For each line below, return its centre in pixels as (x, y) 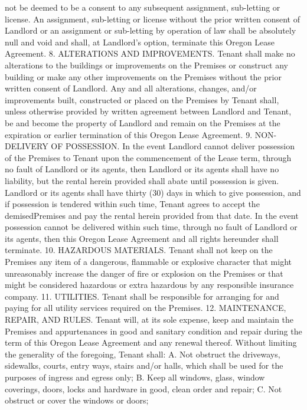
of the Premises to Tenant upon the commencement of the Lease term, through (148, 157)
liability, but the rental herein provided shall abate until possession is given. (142, 180)
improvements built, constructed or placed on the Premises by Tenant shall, (142, 99)
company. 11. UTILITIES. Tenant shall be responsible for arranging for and (142, 296)
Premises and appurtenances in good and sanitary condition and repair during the (153, 331)
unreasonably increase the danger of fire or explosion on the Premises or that (144, 273)
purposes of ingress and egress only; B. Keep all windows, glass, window (135, 377)
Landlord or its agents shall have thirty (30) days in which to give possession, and (153, 192)
